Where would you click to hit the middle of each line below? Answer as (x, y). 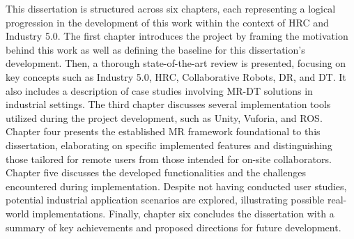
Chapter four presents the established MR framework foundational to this (163, 131)
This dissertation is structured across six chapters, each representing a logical (171, 8)
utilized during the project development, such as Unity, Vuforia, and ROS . (164, 117)
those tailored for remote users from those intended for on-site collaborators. (169, 159)
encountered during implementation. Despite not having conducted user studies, (176, 186)
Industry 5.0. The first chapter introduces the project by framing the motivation (177, 36)
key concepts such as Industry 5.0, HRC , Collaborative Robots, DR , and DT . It (176, 76)
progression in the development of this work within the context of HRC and (167, 22)
